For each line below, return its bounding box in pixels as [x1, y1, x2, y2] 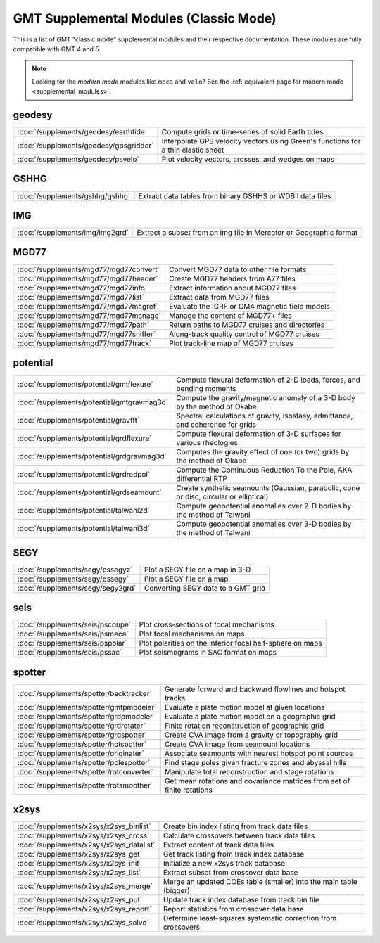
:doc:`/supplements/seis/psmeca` [17, 629, 129, 639]
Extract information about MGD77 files [169, 283, 296, 293]
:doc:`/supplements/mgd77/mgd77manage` [17, 310, 161, 320]
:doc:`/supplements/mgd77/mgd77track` [17, 338, 152, 348]
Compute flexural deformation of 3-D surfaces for [176, 429, 341, 439]
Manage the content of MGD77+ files [169, 310, 292, 320]
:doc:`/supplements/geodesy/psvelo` [17, 155, 140, 165]
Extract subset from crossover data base [163, 868, 298, 878]
